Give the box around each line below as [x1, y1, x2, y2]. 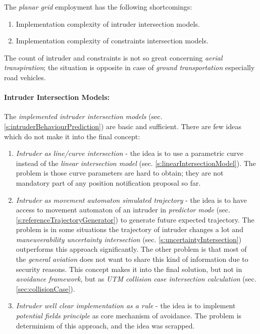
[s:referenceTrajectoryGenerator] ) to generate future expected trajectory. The [16, 214, 254, 225]
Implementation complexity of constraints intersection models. [16, 35, 209, 46]
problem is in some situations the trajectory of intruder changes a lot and [16, 224, 243, 235]
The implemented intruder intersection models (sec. [4, 111, 163, 122]
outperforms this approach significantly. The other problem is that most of [16, 244, 247, 254]
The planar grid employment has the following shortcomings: [4, 2, 192, 12]
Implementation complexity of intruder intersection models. [16, 18, 200, 29]
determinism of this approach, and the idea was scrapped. [16, 320, 195, 330]
